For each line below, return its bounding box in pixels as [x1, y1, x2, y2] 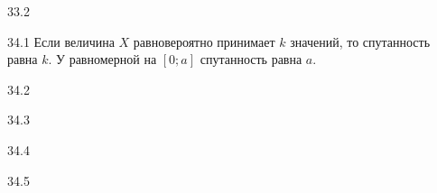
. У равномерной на [48, 50, 157, 69]
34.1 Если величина [7, 32, 115, 51]
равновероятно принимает [133, 32, 275, 51]
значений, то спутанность [290, 32, 431, 51]
